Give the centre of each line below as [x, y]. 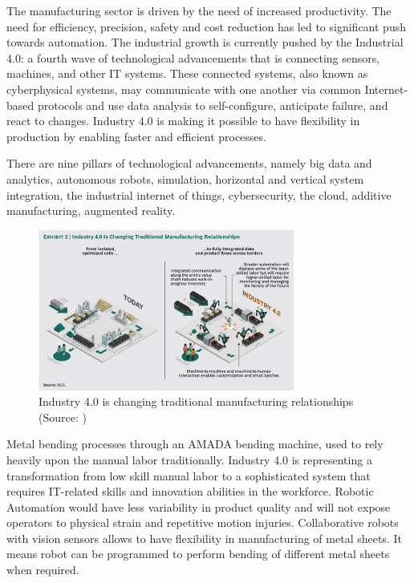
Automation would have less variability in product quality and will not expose [199, 506]
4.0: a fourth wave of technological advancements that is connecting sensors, [193, 57]
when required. [43, 570]
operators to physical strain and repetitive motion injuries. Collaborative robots [203, 522]
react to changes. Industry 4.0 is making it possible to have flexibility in [183, 121]
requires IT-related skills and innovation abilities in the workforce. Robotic [190, 491]
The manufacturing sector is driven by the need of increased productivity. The [199, 10]
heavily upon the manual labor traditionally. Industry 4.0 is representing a [189, 459]
